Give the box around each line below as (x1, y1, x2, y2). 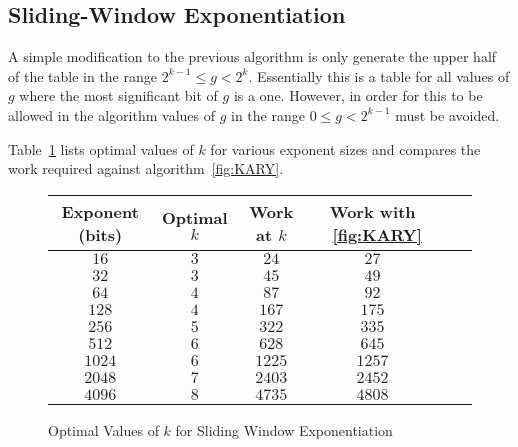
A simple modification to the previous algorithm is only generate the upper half (8, 46, 497, 67)
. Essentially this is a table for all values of (248, 65, 510, 86)
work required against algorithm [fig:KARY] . (8, 158, 284, 179)
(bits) (78, 222, 123, 246)
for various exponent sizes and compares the (210, 138, 481, 159)
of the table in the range (8, 65, 157, 86)
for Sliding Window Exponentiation (175, 419, 393, 440)
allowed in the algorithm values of (8, 104, 216, 125)
